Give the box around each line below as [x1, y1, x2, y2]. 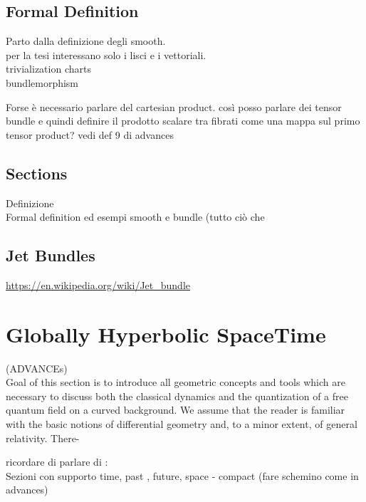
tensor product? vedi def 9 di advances [6, 127, 174, 142]
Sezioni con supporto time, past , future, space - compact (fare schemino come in [6, 468, 359, 483]
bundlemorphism [6, 75, 79, 90]
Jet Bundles [6, 244, 95, 266]
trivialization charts [6, 61, 91, 76]
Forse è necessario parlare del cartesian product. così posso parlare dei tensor [6, 99, 342, 114]
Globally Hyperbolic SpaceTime [6, 319, 326, 348]
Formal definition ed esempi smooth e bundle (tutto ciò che [6, 209, 265, 224]
